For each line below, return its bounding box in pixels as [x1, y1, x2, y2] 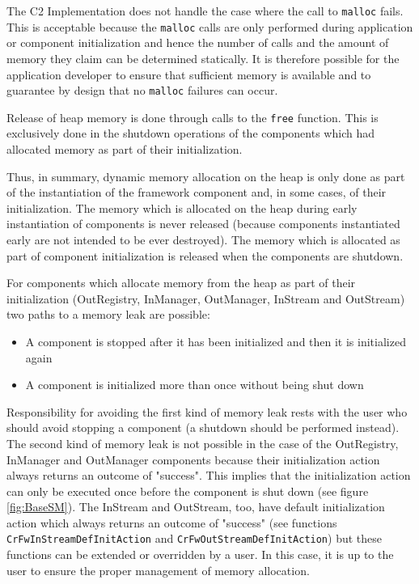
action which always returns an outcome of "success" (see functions [6, 514, 337, 531]
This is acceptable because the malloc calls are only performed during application [6, 18, 413, 35]
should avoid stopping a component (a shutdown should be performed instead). [6, 419, 400, 436]
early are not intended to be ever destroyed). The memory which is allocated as [6, 231, 400, 248]
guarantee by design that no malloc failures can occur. [6, 82, 278, 99]
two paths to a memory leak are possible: [6, 306, 210, 323]
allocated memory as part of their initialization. [6, 141, 243, 157]
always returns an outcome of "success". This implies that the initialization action [6, 467, 411, 484]
